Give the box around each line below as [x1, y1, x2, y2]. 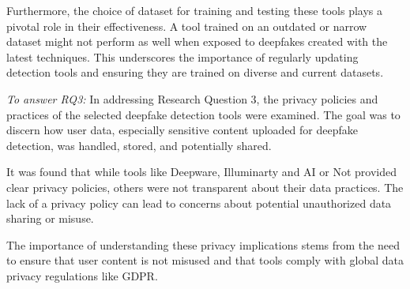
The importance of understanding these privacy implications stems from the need [6, 236, 400, 253]
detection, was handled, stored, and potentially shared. [6, 137, 272, 153]
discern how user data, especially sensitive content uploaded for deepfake [6, 122, 358, 138]
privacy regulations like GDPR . [6, 267, 158, 283]
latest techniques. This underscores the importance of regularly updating [6, 48, 359, 65]
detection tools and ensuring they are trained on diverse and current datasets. [6, 64, 384, 81]
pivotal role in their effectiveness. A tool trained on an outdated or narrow [6, 17, 367, 34]
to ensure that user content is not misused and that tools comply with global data [6, 252, 404, 268]
